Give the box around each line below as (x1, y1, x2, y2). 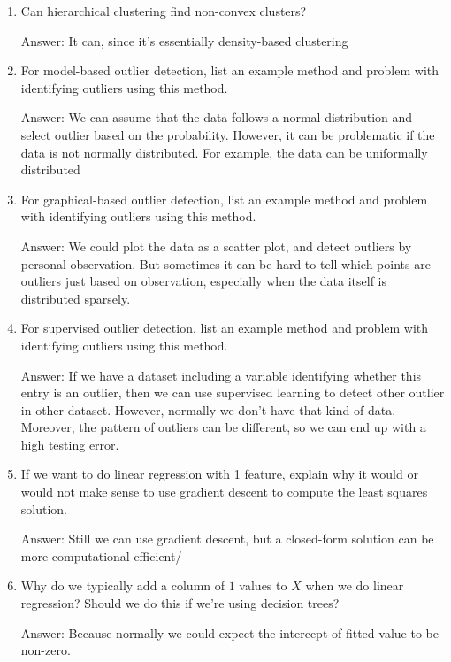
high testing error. (20, 435, 119, 453)
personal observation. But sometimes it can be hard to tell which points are (20, 254, 431, 273)
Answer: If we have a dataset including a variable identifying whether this (20, 366, 422, 384)
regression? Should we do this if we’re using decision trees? (20, 594, 340, 612)
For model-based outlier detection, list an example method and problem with (20, 61, 440, 80)
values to (239, 576, 287, 595)
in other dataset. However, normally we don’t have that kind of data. (20, 400, 396, 419)
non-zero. (20, 641, 71, 659)
